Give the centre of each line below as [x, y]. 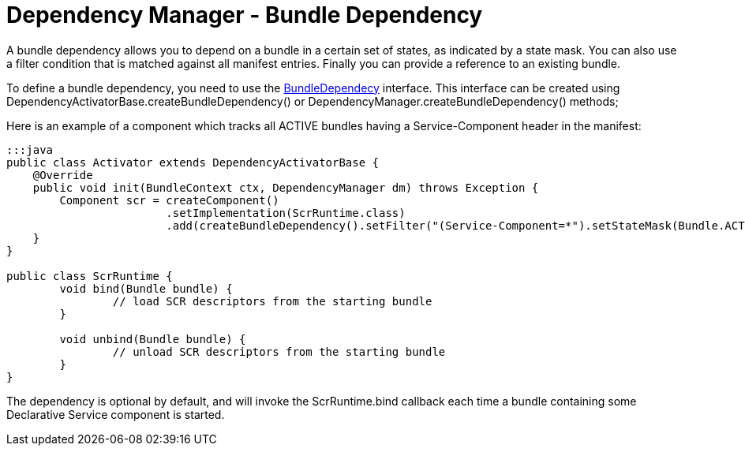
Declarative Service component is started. [116, 414]
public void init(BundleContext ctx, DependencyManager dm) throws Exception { [286, 187]
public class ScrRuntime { [90, 276]
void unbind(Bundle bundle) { [153, 339]
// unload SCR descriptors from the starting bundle [279, 351]
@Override [63, 175]
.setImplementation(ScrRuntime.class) [286, 213]
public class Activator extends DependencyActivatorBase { [193, 162]
